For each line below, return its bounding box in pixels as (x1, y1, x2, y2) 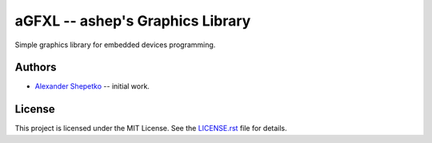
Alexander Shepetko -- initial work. (34, 81, 150, 91)
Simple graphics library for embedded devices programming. (14, 40, 216, 50)
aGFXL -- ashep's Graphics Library (14, 12, 251, 30)
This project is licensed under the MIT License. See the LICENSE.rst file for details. (14, 124, 287, 133)
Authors (14, 61, 57, 74)
